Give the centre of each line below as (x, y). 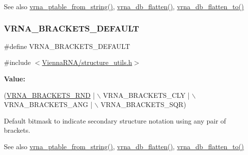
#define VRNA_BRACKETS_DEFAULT (67, 46)
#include (17, 62)
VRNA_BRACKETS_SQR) (143, 104)
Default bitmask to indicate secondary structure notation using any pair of (115, 120)
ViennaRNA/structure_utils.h (87, 62)
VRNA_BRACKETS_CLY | (146, 95)
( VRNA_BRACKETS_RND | (50, 95)
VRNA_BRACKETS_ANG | (48, 104)
